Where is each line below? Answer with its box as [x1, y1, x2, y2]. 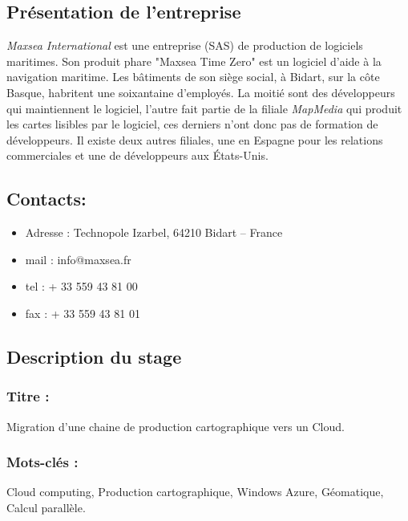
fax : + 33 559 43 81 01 [25, 304, 140, 321]
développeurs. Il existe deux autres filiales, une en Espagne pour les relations [6, 131, 383, 148]
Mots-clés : [6, 452, 79, 472]
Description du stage [6, 344, 182, 368]
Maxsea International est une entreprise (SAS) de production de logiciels [6, 37, 363, 54]
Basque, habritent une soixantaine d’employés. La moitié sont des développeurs [6, 83, 395, 100]
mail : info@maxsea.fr [25, 250, 131, 267]
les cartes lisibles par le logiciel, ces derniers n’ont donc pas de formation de [6, 116, 378, 132]
